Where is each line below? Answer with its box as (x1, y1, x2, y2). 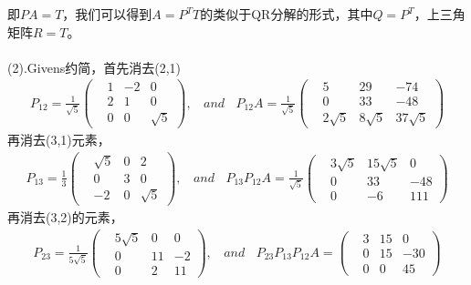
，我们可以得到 (62, 5, 152, 23)
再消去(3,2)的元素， (7, 208, 123, 226)
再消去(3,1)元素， (7, 130, 110, 149)
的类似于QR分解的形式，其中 (200, 5, 373, 23)
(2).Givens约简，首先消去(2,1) (7, 57, 181, 76)
